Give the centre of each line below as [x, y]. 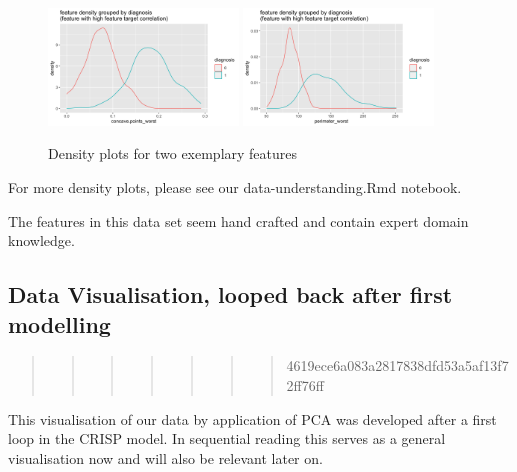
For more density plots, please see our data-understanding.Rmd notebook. [235, 186]
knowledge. [41, 240]
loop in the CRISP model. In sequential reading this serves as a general [227, 438]
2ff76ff [305, 384]
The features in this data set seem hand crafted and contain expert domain [238, 220]
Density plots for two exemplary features [173, 153]
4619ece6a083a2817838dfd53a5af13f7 [397, 365]
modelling [59, 323]
